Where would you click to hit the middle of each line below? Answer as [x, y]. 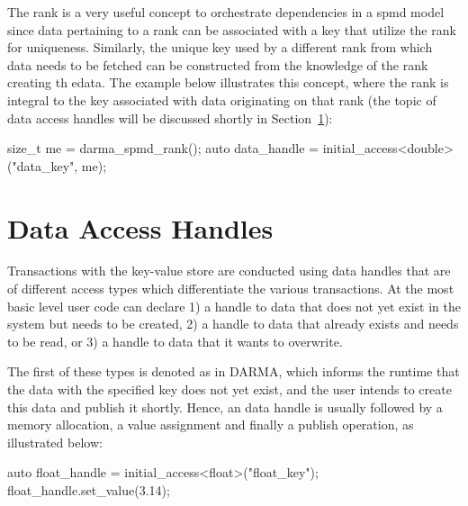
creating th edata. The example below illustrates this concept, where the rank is [228, 82]
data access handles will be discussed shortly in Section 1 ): [170, 117]
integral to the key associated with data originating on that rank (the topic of [222, 99]
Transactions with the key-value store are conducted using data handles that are [229, 271]
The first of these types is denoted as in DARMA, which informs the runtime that [234, 371]
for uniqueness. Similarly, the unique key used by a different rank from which [220, 47]
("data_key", [43, 165]
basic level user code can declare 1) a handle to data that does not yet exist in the [234, 306]
